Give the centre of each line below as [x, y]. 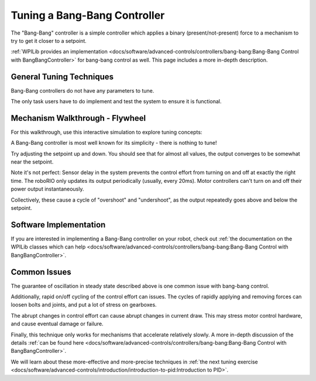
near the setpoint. [32, 162]
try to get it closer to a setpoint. [49, 40]
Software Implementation [58, 225]
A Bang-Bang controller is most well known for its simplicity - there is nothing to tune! [114, 143]
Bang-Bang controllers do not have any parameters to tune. [83, 90]
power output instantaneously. [47, 189]
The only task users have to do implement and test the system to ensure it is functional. [116, 101]
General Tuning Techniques [62, 76]
